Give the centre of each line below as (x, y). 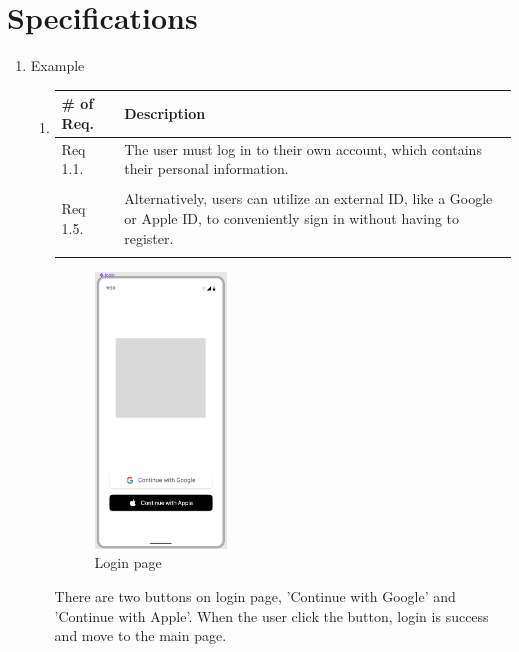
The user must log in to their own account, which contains (303, 148)
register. (149, 237)
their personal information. (206, 168)
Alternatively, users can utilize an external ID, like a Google (308, 198)
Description (165, 113)
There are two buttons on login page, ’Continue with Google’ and (255, 596)
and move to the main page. (140, 635)
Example (57, 65)
